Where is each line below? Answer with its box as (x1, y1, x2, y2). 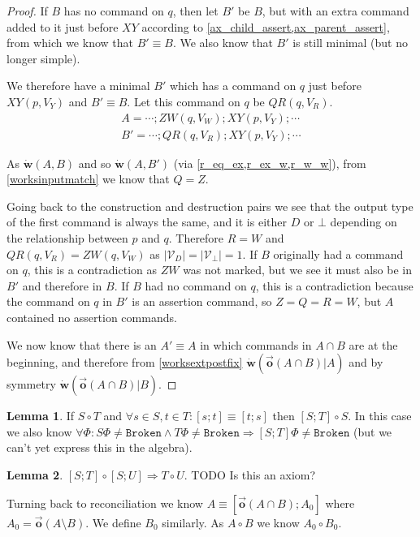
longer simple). (6, 49, 80, 67)
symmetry (6, 376, 56, 393)
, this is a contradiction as (27, 261, 158, 278)
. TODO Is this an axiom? (184, 466, 316, 483)
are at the (349, 336, 398, 353)
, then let (172, 2, 219, 19)
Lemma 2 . (6, 466, 63, 483)
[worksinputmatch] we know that (6, 170, 170, 187)
